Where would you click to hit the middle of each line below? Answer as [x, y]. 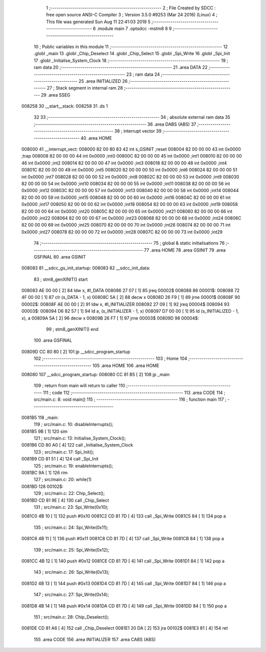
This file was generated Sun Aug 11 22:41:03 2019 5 [98, 22]
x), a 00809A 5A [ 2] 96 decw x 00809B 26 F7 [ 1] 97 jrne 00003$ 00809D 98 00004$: [110, 318]
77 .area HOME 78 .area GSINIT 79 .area [185, 250]
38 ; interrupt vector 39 [138, 131]
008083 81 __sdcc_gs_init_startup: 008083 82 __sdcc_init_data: [86, 268]
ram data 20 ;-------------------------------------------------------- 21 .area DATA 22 [121, 67]
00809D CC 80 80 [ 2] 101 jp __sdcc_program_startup [76, 352]
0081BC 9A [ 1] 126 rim [45, 473]
